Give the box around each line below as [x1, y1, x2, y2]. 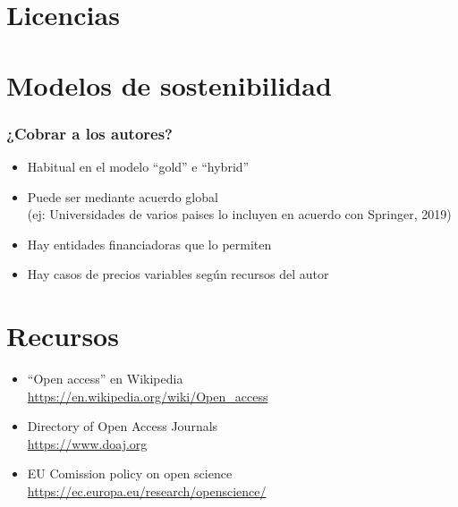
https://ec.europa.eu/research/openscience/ [27, 482, 267, 501]
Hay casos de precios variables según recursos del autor [27, 265, 329, 283]
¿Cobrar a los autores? [6, 122, 173, 144]
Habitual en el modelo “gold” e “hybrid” [27, 156, 250, 175]
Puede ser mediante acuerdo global [27, 187, 218, 206]
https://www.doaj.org [27, 434, 148, 452]
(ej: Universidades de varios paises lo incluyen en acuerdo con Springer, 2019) [27, 205, 452, 224]
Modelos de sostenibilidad [6, 66, 332, 103]
